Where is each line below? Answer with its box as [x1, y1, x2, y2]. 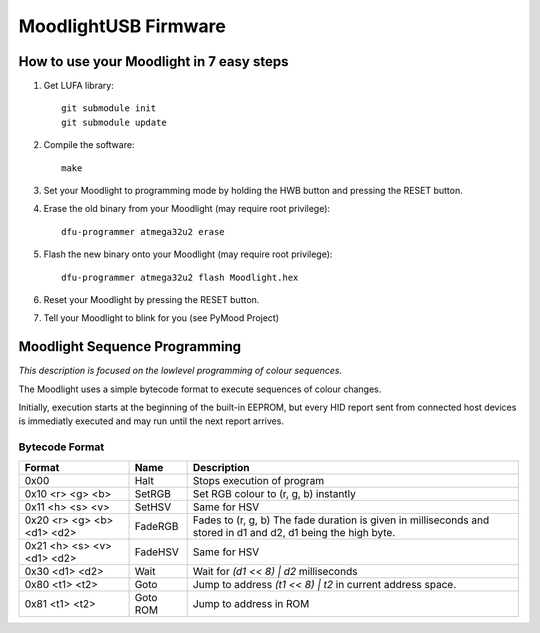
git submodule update [61, 116, 167, 128]
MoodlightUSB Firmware [18, 15, 227, 37]
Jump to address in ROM [192, 596, 310, 610]
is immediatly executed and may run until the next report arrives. [18, 415, 285, 427]
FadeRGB [134, 519, 179, 533]
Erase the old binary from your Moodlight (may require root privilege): [43, 203, 330, 215]
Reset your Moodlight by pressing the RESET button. [43, 293, 260, 305]
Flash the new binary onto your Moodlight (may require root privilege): [43, 248, 333, 260]
